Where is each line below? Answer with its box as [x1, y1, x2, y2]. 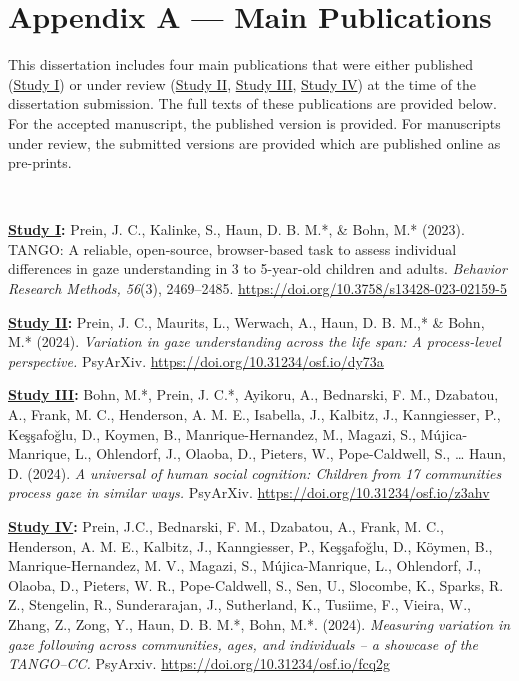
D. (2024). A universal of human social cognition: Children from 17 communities [8, 462, 502, 483]
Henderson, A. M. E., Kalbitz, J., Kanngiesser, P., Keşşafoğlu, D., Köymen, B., [8, 535, 493, 556]
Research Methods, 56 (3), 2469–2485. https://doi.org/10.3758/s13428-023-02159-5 [8, 278, 508, 299]
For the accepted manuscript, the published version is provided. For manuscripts [8, 112, 501, 133]
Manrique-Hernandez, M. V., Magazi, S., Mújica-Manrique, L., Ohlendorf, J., [8, 555, 482, 576]
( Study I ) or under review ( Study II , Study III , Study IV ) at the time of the [8, 73, 477, 94]
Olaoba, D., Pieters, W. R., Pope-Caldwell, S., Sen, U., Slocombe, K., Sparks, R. [8, 574, 504, 595]
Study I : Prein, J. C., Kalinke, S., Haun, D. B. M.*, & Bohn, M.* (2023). [8, 219, 465, 240]
